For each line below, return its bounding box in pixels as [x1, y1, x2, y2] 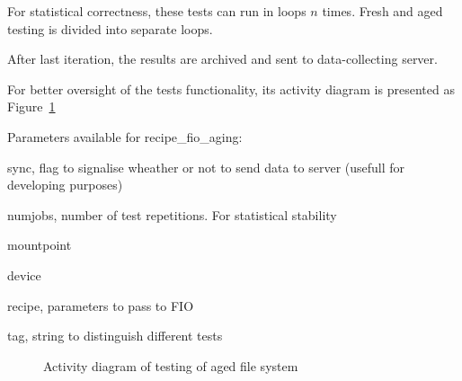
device [7, 265, 41, 284]
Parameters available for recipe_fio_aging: [7, 127, 243, 146]
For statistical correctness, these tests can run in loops [7, 2, 307, 20]
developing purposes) [7, 175, 123, 194]
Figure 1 [7, 97, 56, 116]
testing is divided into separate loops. [7, 19, 213, 38]
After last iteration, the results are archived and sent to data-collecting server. [7, 49, 438, 68]
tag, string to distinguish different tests [7, 326, 223, 345]
